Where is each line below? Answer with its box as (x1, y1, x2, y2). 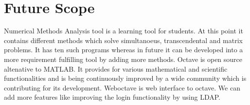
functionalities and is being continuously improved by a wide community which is (4, 73, 247, 83)
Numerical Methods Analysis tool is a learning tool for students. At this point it (4, 26, 243, 36)
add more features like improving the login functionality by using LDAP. (4, 92, 221, 102)
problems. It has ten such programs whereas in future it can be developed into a (4, 45, 243, 55)
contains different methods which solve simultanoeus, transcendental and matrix (4, 35, 243, 45)
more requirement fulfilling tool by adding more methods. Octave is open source (4, 54, 243, 64)
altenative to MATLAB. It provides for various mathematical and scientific (4, 63, 228, 74)
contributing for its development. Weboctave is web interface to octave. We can (4, 82, 240, 92)
